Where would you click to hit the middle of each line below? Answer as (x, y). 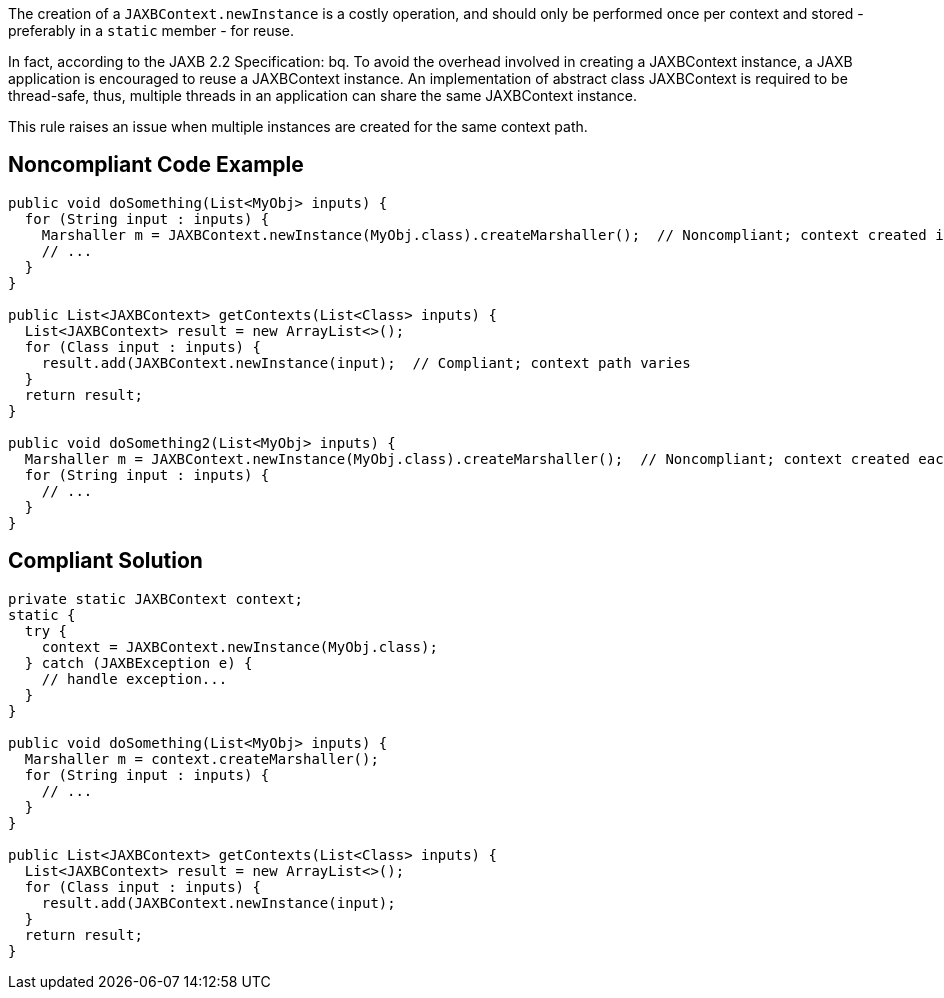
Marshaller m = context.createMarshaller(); (201, 758)
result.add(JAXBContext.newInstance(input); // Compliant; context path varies (366, 362)
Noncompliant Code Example (156, 165)
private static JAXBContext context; (156, 598)
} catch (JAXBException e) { (138, 662)
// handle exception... (134, 678)
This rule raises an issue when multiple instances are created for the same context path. (298, 126)
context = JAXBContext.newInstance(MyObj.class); (239, 646)
